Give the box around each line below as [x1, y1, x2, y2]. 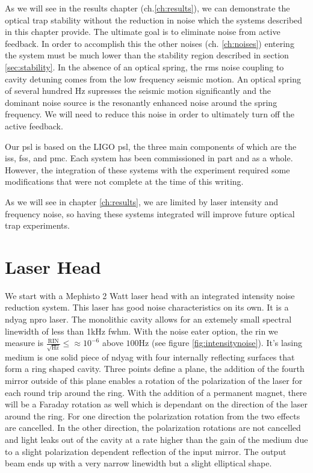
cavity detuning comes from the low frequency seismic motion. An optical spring [5, 72, 301, 85]
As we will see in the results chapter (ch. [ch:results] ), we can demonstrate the [5, 2, 290, 14]
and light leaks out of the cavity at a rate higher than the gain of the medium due [5, 433, 308, 446]
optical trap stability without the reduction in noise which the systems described [5, 13, 303, 26]
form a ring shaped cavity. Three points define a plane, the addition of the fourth [5, 362, 305, 375]
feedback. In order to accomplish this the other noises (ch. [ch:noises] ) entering [5, 37, 294, 49]
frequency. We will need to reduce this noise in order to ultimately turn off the [5, 108, 295, 120]
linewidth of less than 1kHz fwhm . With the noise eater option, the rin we [5, 324, 278, 337]
